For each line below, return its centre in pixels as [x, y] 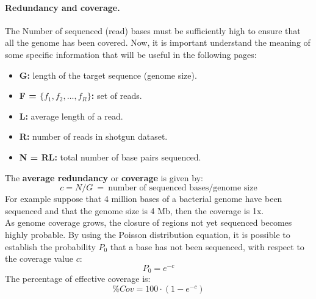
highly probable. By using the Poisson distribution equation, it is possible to [148, 234]
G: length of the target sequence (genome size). [108, 75]
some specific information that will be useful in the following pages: [131, 54]
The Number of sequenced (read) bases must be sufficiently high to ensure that [153, 30]
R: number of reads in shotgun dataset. [93, 136]
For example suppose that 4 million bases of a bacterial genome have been [144, 199]
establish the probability [50, 246]
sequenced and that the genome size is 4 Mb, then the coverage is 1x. [135, 210]
